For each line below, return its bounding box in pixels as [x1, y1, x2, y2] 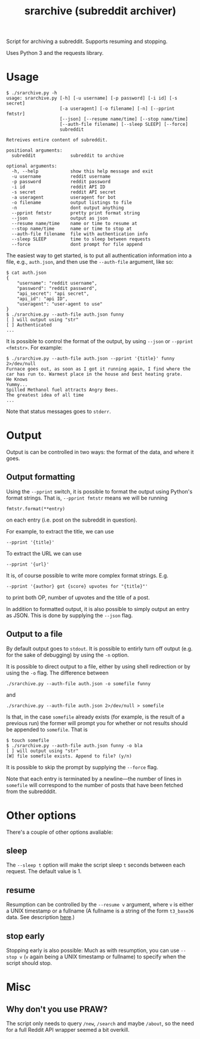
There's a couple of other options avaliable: [6, 828, 113, 835]
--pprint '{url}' [6, 561, 50, 568]
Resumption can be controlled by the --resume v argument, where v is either [6, 901, 194, 908]
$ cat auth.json [6, 270, 47, 276]
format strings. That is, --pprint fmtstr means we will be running [6, 494, 168, 501]
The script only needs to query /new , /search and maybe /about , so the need [6, 1020, 194, 1027]
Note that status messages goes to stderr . [6, 408, 112, 415]
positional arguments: [6, 147, 63, 153]
